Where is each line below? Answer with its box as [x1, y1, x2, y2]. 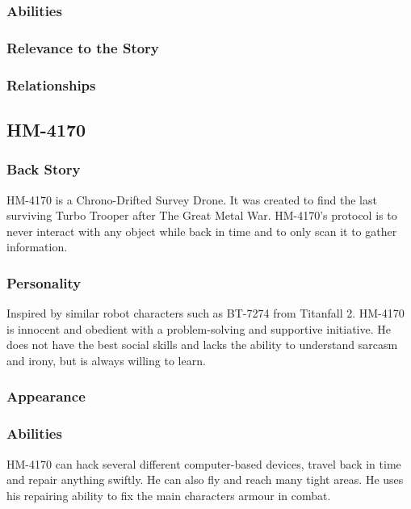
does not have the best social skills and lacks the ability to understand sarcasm [6, 336, 398, 353]
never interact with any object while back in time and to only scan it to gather [6, 222, 397, 239]
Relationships [6, 74, 96, 95]
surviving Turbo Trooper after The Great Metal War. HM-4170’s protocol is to [6, 207, 397, 224]
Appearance [6, 386, 86, 406]
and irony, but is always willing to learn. [6, 351, 206, 368]
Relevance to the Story [6, 37, 159, 57]
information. [6, 238, 68, 255]
